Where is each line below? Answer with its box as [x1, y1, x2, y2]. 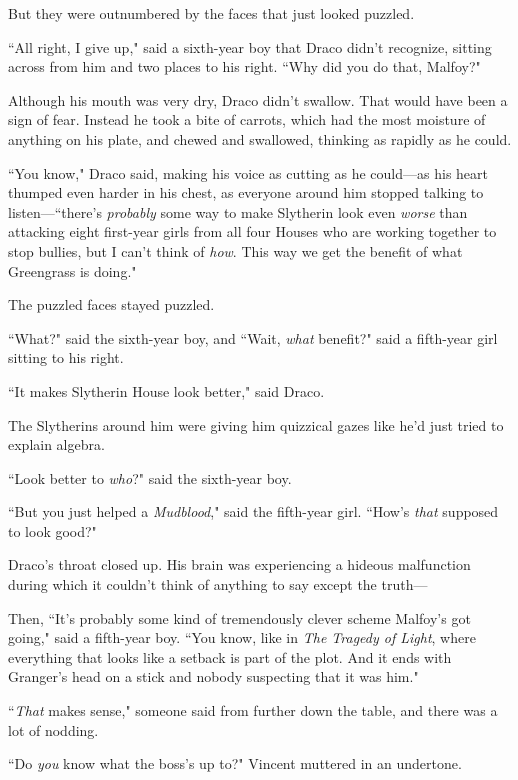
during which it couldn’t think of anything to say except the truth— [8, 574, 428, 595]
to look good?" [8, 520, 97, 541]
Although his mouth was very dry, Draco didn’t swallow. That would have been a [8, 89, 508, 110]
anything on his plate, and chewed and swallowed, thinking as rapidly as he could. [8, 128, 512, 149]
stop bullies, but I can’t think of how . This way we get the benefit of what [8, 240, 463, 261]
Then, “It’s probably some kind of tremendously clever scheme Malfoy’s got [8, 607, 471, 628]
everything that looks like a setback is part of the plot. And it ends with [8, 646, 452, 667]
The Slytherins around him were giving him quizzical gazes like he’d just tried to [8, 414, 504, 435]
